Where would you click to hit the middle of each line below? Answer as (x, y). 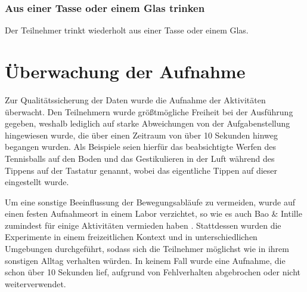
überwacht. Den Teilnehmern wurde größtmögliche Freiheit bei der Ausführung (149, 111)
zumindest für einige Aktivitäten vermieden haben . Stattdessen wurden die (143, 225)
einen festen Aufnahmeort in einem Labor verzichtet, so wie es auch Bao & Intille (153, 213)
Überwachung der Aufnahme (125, 71)
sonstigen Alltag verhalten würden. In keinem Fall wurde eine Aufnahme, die (145, 260)
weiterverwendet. (35, 283)
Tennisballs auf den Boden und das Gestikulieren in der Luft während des (140, 158)
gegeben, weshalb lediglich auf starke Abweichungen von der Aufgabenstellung (148, 123)
